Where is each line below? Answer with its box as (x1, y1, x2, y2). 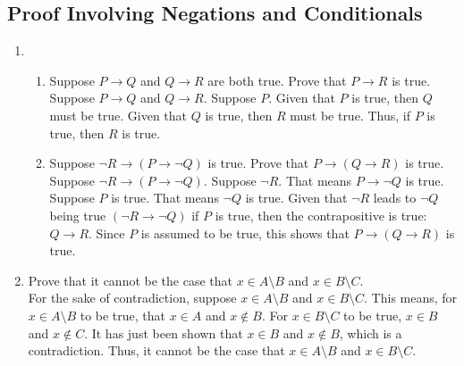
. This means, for (364, 288, 458, 307)
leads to (373, 188, 417, 207)
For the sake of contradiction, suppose (28, 288, 237, 307)
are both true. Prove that (207, 71, 347, 89)
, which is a (339, 323, 402, 342)
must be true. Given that (49, 105, 188, 124)
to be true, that (80, 305, 166, 324)
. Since (89, 223, 125, 242)
